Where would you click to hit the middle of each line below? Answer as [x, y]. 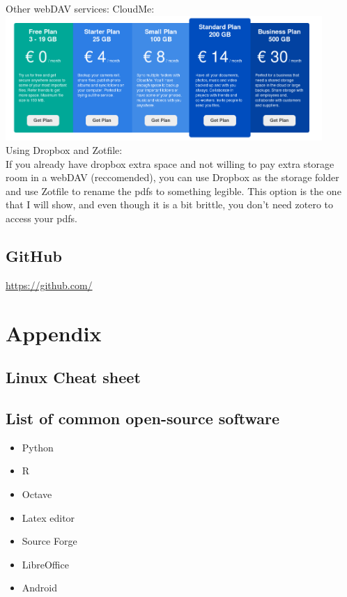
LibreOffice [45, 564]
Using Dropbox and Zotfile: [64, 150]
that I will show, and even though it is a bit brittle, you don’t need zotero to [170, 204]
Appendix [54, 333]
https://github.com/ [49, 285]
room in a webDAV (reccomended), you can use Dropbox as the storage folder [172, 177]
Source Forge [49, 541]
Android [40, 588]
